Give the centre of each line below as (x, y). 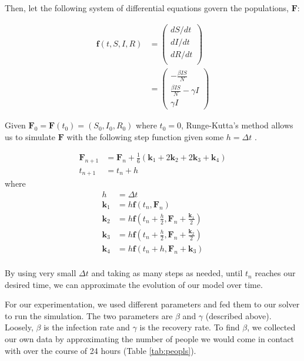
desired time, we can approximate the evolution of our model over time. (134, 284)
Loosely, (19, 327)
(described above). (238, 315)
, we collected (271, 327)
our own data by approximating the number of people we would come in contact (150, 339)
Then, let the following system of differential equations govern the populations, (147, 8)
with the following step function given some (145, 136)
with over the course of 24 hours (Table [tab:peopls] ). (101, 350)
